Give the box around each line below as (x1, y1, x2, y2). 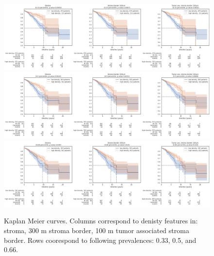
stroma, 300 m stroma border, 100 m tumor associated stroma (4, 225, 189, 236)
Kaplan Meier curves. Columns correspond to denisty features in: (4, 216, 198, 226)
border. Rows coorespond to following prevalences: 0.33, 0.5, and (4, 235, 196, 245)
